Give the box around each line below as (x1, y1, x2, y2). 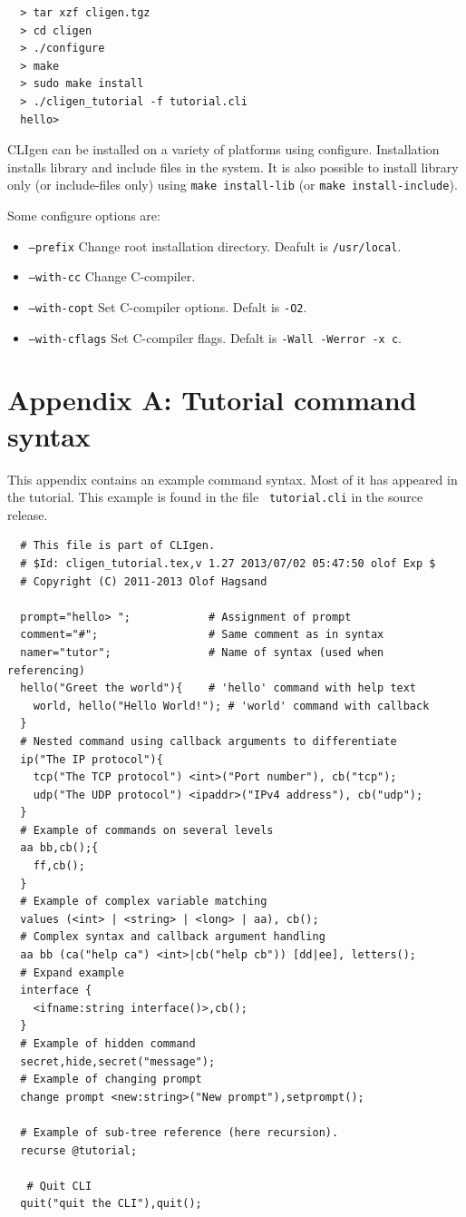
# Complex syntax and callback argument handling (20, 930, 325, 944)
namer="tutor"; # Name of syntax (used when (20, 645, 384, 659)
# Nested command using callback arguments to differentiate (20, 734, 397, 748)
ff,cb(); (33, 859, 85, 873)
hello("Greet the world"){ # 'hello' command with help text (20, 682, 417, 695)
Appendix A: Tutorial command (7, 381, 417, 418)
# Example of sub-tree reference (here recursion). (20, 1125, 339, 1139)
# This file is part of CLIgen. (20, 539, 216, 553)
